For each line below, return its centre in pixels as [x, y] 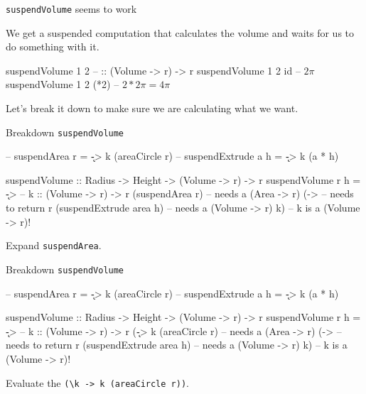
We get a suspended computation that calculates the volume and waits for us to [180, 32]
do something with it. [53, 46]
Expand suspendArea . [54, 245]
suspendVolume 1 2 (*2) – [63, 84]
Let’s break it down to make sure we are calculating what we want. [152, 108]
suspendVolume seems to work [71, 9]
